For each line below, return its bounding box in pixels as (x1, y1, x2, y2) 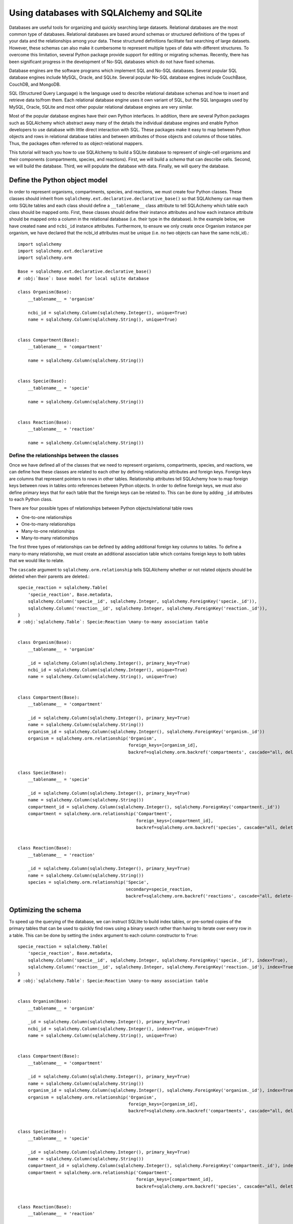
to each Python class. (9, 496, 53, 502)
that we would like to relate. (9, 558, 64, 564)
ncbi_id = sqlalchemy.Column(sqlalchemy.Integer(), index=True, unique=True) (27, 1026, 219, 1032)
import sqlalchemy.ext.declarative (18, 248, 103, 254)
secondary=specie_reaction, (126, 886, 193, 892)
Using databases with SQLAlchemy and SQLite (9, 7, 203, 18)
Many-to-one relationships (21, 528, 75, 534)
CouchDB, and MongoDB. (9, 81, 61, 87)
